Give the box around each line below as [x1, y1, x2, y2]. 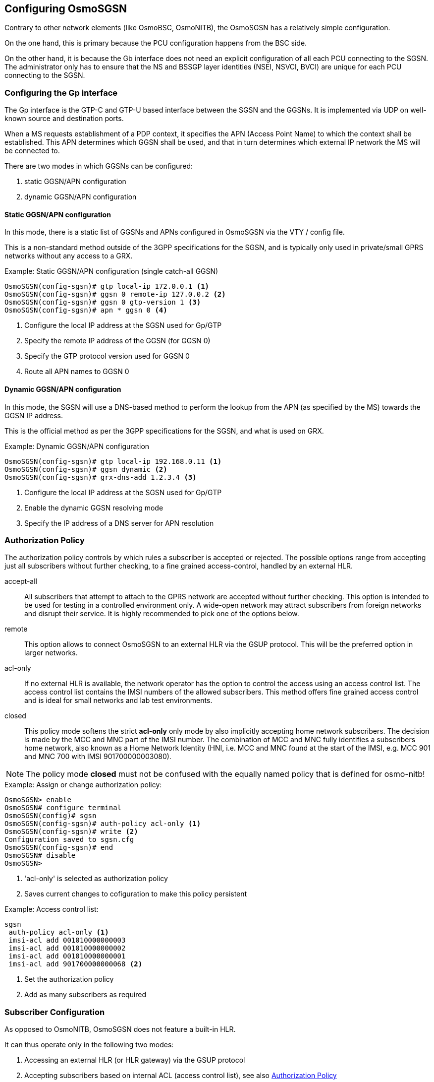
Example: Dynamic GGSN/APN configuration [4, 442, 150, 450]
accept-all [4, 577, 37, 586]
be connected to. [4, 146, 60, 155]
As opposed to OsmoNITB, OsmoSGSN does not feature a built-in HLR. [4, 1025, 236, 1034]
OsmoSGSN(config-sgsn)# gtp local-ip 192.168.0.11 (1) [4, 457, 222, 465]
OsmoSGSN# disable [4, 851, 76, 860]
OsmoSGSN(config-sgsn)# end [4, 843, 113, 852]
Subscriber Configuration [4, 1007, 105, 1017]
